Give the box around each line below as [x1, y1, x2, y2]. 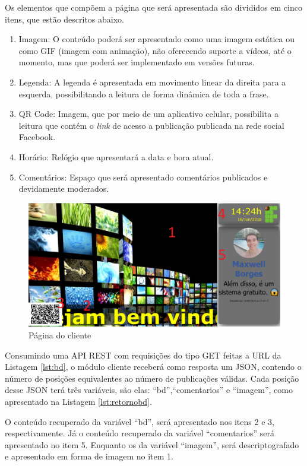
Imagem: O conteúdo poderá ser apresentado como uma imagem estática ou [18, 33, 295, 45]
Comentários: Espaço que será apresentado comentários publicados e [18, 170, 268, 183]
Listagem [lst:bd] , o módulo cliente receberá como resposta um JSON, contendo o [5, 360, 302, 373]
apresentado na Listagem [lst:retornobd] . [5, 395, 152, 407]
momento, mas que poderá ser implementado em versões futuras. [18, 56, 255, 68]
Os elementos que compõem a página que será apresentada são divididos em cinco [5, 1, 302, 13]
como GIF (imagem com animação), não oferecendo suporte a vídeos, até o [18, 44, 292, 56]
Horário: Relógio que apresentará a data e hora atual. [18, 150, 214, 163]
